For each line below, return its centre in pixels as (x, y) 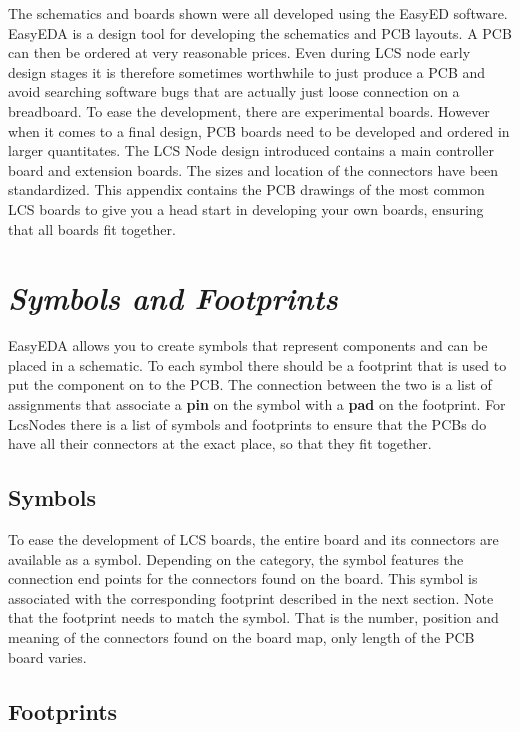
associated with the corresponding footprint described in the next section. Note (251, 597)
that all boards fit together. (92, 228)
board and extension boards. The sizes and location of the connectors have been (253, 169)
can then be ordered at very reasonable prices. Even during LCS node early (239, 52)
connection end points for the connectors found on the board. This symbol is (243, 578)
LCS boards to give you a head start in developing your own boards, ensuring (246, 208)
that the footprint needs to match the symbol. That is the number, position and (253, 617)
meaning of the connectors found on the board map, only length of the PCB (241, 636)
